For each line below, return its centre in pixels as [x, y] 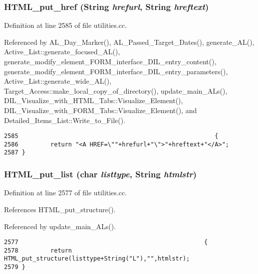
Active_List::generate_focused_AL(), [62, 52]
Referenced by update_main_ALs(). [60, 226]
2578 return [38, 250]
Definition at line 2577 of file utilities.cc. [66, 193]
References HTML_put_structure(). [60, 209]
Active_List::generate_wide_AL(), [58, 81]
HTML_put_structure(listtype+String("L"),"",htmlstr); [97, 259]
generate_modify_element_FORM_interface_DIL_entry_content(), [110, 61]
